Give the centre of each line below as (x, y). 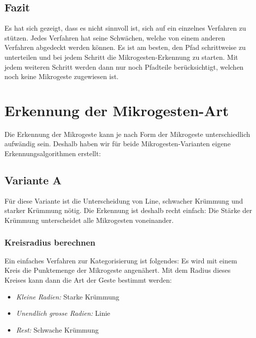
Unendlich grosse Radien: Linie (63, 313)
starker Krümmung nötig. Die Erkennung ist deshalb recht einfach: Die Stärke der (128, 210)
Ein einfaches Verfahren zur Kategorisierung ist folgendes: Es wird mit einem (121, 260)
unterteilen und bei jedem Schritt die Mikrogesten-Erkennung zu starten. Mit (121, 57)
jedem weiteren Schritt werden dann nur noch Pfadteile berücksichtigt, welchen (124, 66)
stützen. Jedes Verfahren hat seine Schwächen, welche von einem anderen (115, 37)
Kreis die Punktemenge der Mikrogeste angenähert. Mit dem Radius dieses (118, 270)
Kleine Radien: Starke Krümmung (68, 296)
